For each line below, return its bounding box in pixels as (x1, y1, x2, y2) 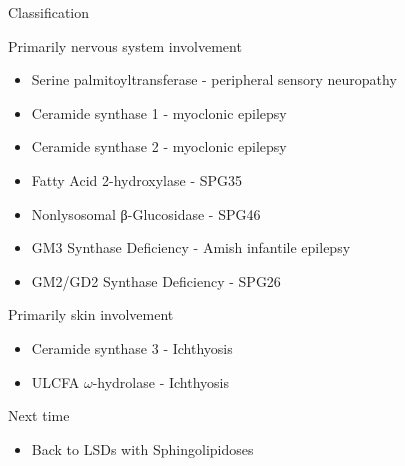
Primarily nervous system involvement (8, 35, 242, 56)
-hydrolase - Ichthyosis (92, 371, 229, 392)
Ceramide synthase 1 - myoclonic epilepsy (31, 102, 287, 123)
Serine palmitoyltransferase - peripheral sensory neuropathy (31, 69, 397, 90)
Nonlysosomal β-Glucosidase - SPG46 (31, 203, 261, 224)
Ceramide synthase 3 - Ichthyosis (31, 337, 233, 358)
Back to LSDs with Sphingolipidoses (31, 438, 254, 459)
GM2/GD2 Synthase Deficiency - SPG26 (31, 270, 281, 291)
